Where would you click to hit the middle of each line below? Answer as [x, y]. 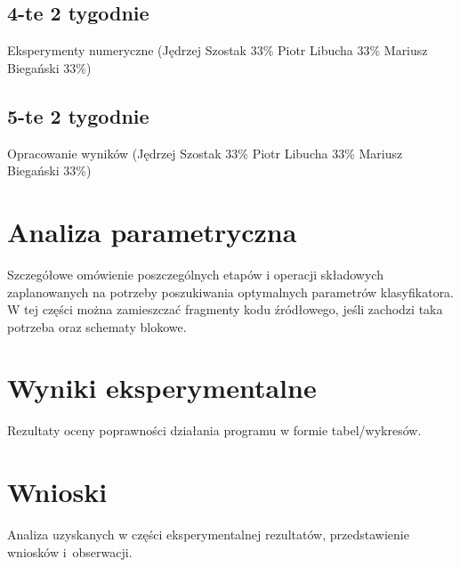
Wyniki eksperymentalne [162, 388]
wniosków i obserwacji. [70, 551]
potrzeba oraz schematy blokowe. [97, 326]
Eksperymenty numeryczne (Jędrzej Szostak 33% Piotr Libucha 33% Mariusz [218, 50]
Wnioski [57, 492]
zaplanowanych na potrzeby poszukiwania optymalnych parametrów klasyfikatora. [231, 292]
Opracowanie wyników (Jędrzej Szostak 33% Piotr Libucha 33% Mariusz [205, 153]
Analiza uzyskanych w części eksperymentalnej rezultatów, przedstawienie [208, 535]
